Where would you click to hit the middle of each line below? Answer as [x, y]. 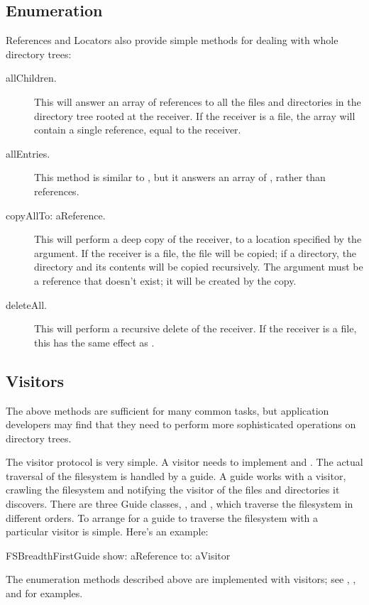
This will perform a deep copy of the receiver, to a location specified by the [198, 239]
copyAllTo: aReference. [56, 215]
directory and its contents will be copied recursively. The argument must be [199, 267]
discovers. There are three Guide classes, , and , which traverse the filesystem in [180, 504]
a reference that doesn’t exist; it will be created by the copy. [165, 280]
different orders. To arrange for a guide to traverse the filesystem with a [162, 517]
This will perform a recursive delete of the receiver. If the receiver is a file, [195, 328]
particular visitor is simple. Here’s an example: [107, 532]
